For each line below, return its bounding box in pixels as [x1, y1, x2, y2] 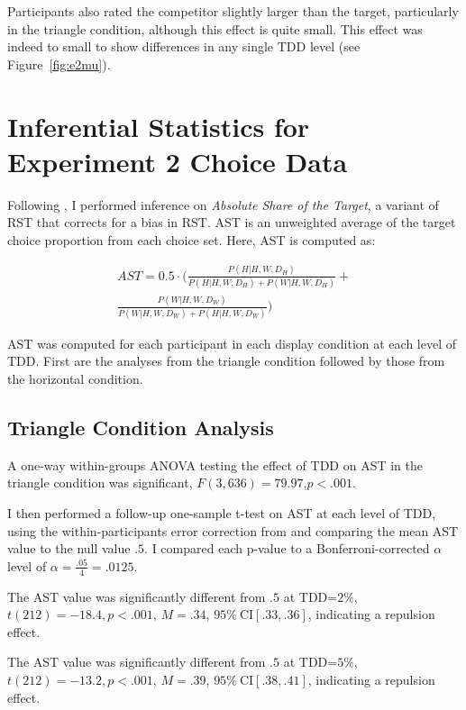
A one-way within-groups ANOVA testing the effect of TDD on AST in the [7, 455, 423, 474]
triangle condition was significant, [7, 473, 193, 492]
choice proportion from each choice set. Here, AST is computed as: [7, 230, 376, 249]
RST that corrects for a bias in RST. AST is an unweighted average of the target [7, 213, 456, 232]
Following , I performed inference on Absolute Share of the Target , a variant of [7, 195, 439, 214]
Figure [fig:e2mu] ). [7, 54, 111, 73]
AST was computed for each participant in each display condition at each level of [7, 333, 456, 352]
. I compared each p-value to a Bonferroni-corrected [144, 539, 430, 558]
